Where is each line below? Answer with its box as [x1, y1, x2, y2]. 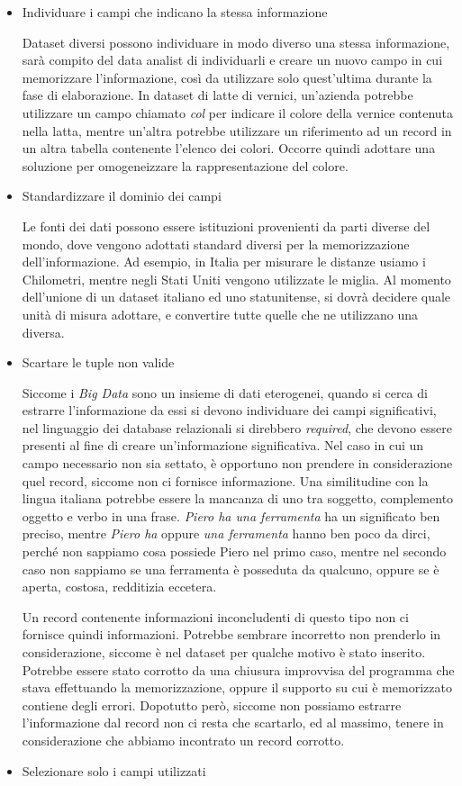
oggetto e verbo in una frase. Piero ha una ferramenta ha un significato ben [22, 506, 440, 525]
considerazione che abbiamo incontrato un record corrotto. [22, 730, 345, 749]
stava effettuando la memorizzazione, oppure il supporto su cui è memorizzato [22, 678, 452, 697]
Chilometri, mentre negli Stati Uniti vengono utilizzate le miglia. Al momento [22, 269, 451, 288]
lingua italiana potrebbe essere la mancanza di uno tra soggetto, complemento [22, 489, 454, 508]
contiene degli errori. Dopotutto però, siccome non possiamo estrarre [22, 695, 402, 714]
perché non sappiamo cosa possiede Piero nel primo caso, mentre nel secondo [22, 542, 447, 561]
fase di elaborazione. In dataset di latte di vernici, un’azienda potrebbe [22, 86, 413, 104]
